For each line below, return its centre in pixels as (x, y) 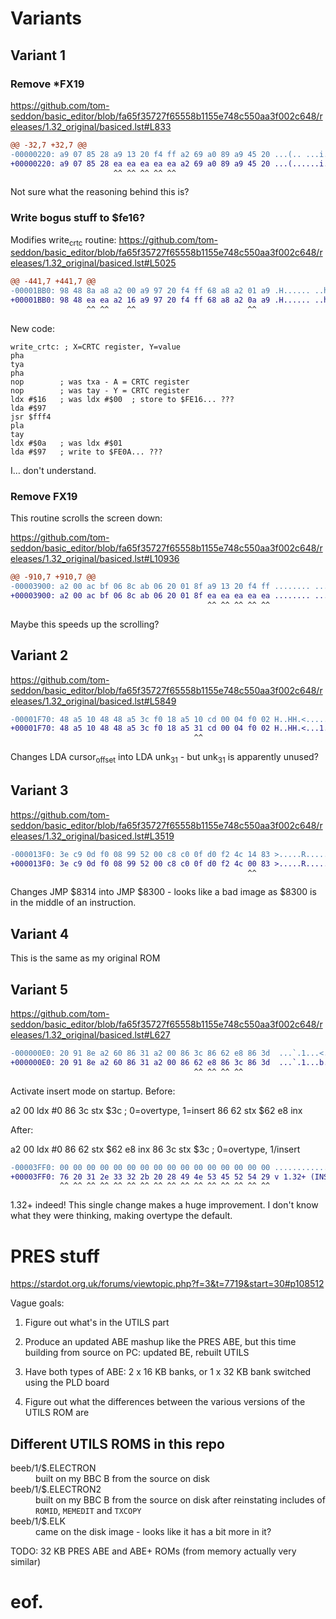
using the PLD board (67, 1383)
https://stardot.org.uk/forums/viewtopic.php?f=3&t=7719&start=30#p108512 (167, 1284)
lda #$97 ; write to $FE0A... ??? (86, 452)
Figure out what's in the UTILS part (97, 1323)
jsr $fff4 (31, 417)
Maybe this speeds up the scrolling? (85, 624)
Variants (46, 18)
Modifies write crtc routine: (63, 240)
